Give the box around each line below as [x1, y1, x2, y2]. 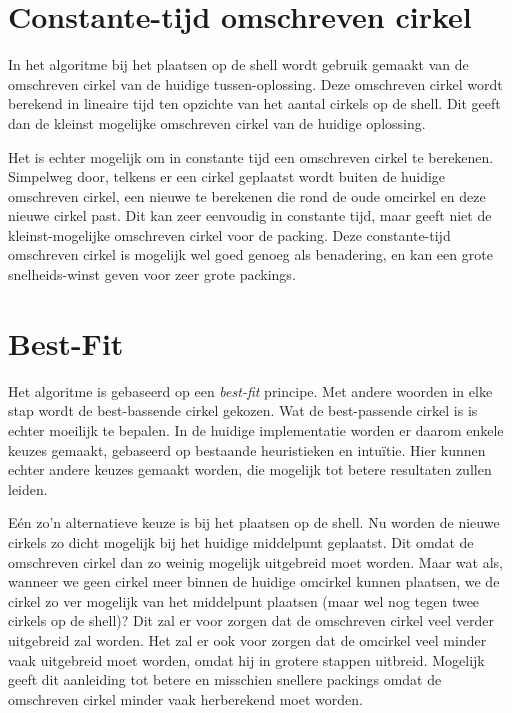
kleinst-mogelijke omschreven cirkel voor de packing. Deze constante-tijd [8, 224, 451, 245]
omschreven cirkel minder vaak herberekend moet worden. [8, 688, 363, 709]
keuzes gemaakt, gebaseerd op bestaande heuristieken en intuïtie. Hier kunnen [8, 439, 486, 460]
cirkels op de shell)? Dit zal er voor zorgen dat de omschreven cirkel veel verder [8, 610, 494, 631]
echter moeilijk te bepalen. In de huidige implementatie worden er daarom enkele [8, 419, 504, 440]
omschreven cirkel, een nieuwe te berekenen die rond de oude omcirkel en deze [8, 185, 486, 206]
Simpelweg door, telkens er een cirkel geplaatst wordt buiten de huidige [8, 166, 446, 187]
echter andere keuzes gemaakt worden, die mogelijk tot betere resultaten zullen [8, 459, 492, 480]
